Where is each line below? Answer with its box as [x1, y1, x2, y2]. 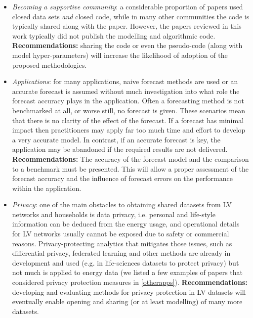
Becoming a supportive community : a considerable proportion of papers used [12, 1, 243, 11]
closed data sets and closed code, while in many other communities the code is [12, 11, 250, 21]
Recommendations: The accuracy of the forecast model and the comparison [12, 153, 249, 164]
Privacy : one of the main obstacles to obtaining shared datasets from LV [12, 199, 232, 210]
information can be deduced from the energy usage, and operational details [12, 219, 240, 229]
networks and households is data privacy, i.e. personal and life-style [12, 209, 216, 219]
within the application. [12, 182, 82, 193]
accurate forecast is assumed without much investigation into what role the [12, 86, 240, 96]
